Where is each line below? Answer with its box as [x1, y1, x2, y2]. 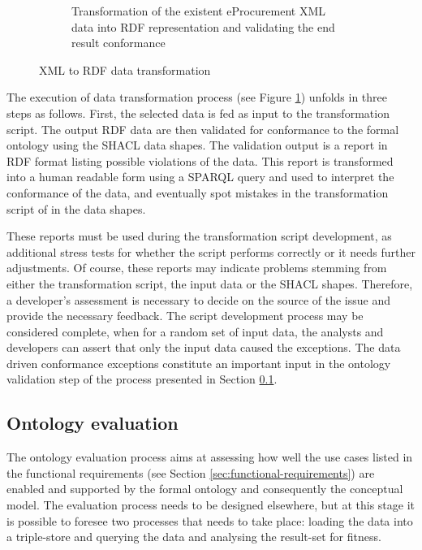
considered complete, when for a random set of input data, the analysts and [6, 323, 384, 340]
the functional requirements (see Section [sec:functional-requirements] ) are [6, 464, 375, 481]
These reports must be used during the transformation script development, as [6, 227, 392, 245]
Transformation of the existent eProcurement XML [71, 2, 325, 19]
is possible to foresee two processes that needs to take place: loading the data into [6, 512, 413, 529]
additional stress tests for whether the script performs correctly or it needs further [6, 243, 416, 260]
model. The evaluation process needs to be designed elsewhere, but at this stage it [6, 496, 416, 513]
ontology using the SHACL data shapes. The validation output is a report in [6, 136, 388, 154]
